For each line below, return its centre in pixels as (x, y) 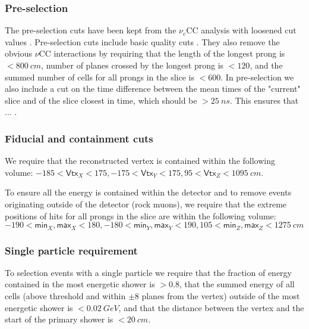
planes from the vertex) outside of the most (221, 296)
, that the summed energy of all (237, 284)
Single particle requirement (71, 250)
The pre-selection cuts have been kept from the (91, 30)
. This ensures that (264, 100)
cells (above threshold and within (65, 296)
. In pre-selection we (257, 77)
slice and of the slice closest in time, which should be (101, 100)
